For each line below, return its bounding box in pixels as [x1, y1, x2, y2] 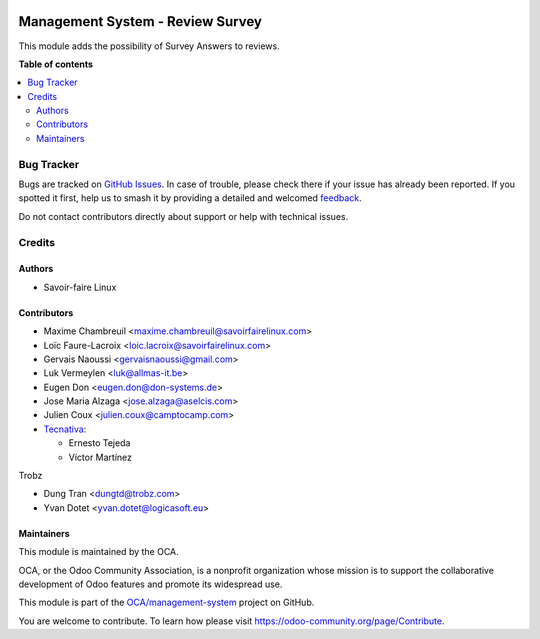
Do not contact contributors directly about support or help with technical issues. [18, 210, 349, 222]
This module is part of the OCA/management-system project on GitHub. [18, 596, 315, 609]
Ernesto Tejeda [68, 437, 131, 449]
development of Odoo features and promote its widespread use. [18, 578, 283, 590]
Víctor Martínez [68, 451, 133, 463]
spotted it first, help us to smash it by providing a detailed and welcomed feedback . [18, 192, 362, 204]
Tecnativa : [43, 423, 87, 435]
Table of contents [18, 58, 94, 70]
